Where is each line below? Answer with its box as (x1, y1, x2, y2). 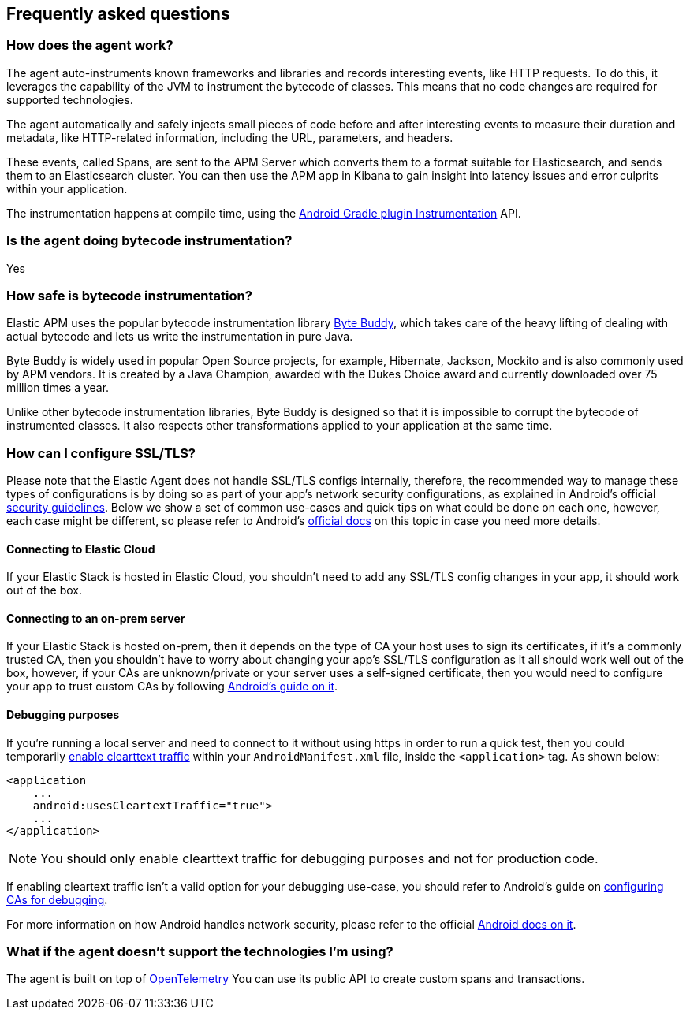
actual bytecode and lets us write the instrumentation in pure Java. (6, 329, 353, 344)
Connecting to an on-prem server (6, 611, 185, 625)
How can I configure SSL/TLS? (6, 445, 196, 461)
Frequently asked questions (6, 4, 230, 24)
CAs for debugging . (6, 892, 108, 906)
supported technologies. (6, 92, 133, 106)
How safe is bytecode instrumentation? (6, 287, 252, 303)
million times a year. (6, 381, 110, 395)
